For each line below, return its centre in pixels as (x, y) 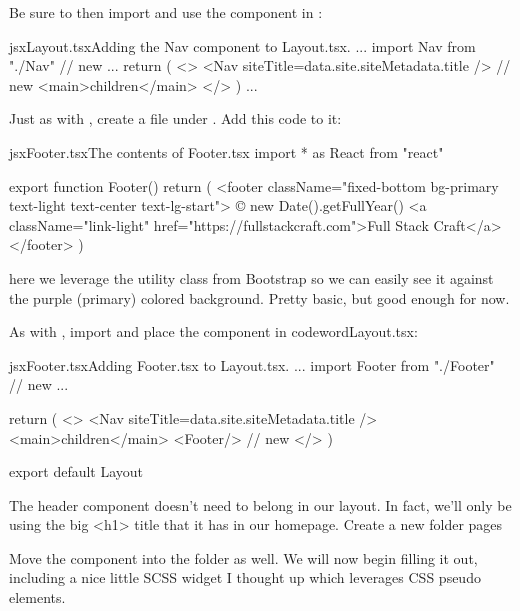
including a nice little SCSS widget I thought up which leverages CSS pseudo (245, 577)
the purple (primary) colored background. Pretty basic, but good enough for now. (259, 297)
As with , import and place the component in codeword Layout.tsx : (213, 331)
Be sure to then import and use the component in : (166, 12)
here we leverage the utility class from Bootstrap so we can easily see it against (251, 277)
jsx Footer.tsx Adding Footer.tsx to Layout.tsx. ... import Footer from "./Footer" (252, 364)
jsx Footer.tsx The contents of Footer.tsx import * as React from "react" (226, 151)
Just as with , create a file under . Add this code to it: (175, 118)
